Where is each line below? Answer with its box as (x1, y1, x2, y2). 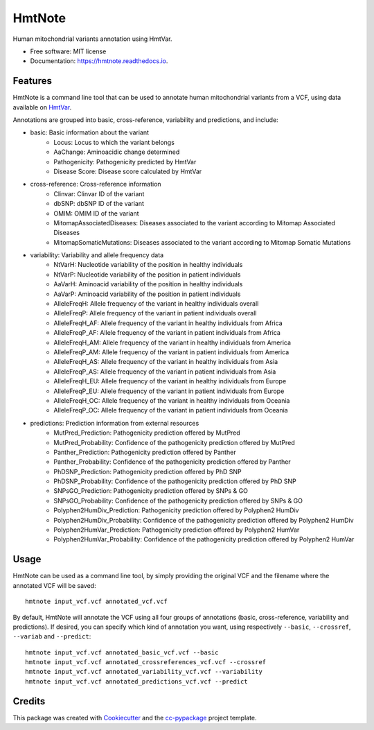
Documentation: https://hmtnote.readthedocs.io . (30, 57, 168, 65)
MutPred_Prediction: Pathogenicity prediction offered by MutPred (53, 428, 240, 437)
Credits (12, 695, 46, 707)
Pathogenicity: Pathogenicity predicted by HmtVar (53, 157, 197, 166)
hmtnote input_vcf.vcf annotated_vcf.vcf (25, 598, 168, 606)
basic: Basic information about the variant (30, 128, 149, 137)
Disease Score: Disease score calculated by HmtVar (53, 167, 202, 175)
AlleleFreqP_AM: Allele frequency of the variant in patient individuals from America (53, 348, 290, 356)
